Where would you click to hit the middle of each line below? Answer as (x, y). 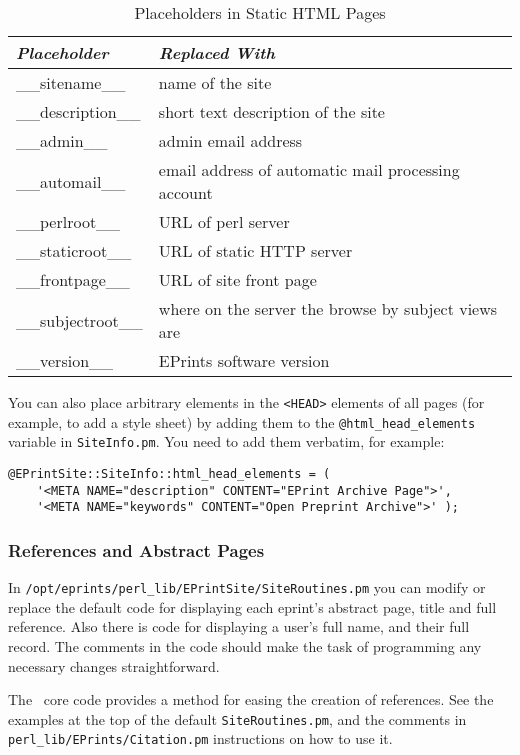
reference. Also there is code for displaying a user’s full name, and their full (239, 626)
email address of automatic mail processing (309, 169)
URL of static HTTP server (255, 250)
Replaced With (216, 52)
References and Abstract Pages (136, 549)
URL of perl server (224, 221)
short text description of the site (271, 111)
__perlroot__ (68, 221)
